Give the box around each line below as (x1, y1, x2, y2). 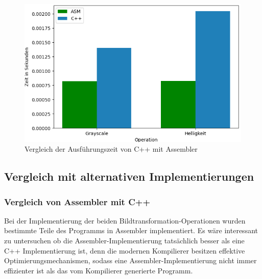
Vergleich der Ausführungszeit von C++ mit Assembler (25, 144, 198, 154)
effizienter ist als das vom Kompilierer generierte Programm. (4, 265, 193, 275)
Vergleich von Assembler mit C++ (4, 195, 151, 208)
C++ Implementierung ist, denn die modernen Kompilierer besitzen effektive (4, 245, 245, 256)
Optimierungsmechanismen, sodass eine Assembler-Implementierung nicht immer (4, 255, 257, 266)
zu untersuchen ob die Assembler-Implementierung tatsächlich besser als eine (4, 235, 245, 246)
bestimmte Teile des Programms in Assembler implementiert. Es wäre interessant (4, 225, 258, 236)
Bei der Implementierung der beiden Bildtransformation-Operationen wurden (4, 215, 246, 226)
